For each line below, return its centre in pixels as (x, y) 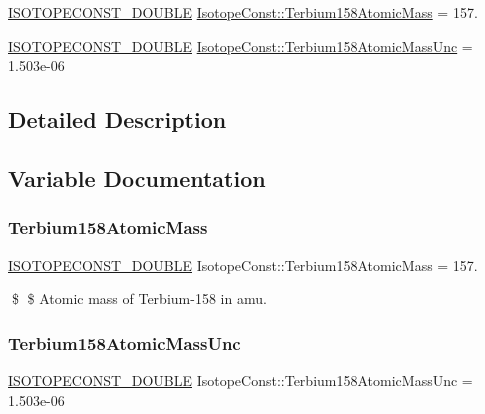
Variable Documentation (137, 177)
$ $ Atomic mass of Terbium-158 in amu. (139, 298)
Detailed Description (117, 119)
